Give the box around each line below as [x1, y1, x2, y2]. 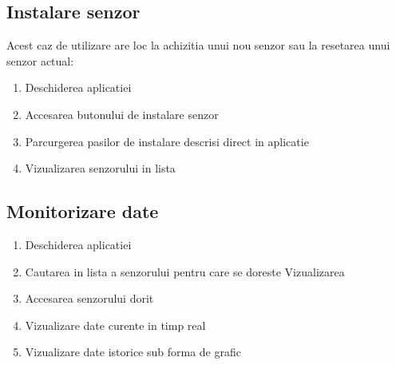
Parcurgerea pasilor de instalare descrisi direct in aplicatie [25, 133, 309, 149]
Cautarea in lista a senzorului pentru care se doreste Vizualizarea [25, 263, 345, 280]
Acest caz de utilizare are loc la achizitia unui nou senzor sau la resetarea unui [6, 37, 390, 54]
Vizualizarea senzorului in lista [25, 160, 176, 177]
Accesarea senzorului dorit [25, 290, 154, 307]
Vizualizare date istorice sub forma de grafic [25, 343, 241, 360]
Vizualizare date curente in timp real [25, 316, 206, 333]
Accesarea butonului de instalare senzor [25, 105, 219, 122]
